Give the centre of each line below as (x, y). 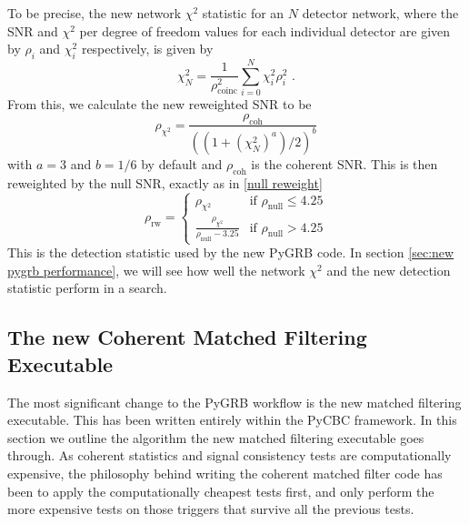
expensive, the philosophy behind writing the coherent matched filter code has (225, 473)
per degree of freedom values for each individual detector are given (265, 30)
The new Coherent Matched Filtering (187, 337)
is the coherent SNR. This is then (344, 163)
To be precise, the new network (95, 13)
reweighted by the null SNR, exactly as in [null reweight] (165, 182)
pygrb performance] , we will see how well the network (156, 270)
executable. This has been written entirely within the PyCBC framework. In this (232, 420)
